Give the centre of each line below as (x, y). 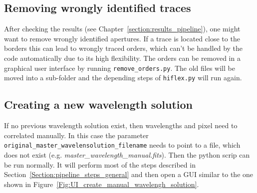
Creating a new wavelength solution (98, 104)
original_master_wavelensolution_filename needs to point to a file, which (122, 145)
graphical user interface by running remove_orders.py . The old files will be (120, 68)
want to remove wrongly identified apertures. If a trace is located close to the (122, 38)
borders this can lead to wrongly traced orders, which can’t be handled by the (124, 48)
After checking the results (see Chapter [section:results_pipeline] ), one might (122, 29)
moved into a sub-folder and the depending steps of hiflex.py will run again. (123, 78)
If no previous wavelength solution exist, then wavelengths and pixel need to (121, 125)
